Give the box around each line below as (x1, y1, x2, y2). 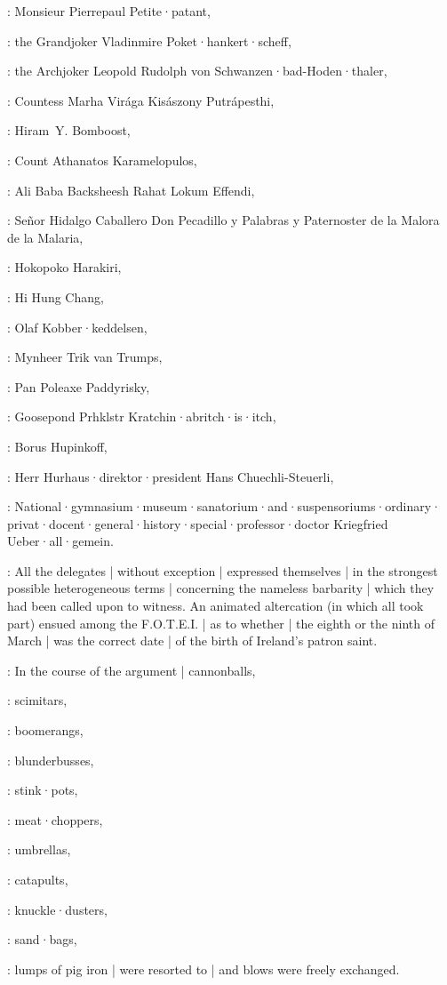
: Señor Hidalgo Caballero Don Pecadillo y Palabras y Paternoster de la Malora (7, 211, 440, 229)
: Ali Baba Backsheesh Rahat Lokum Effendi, (7, 180, 255, 199)
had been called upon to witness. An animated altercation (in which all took (7, 597, 424, 615)
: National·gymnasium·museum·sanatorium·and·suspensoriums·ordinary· (7, 497, 442, 516)
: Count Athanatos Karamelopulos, (7, 150, 197, 169)
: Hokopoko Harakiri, (7, 258, 122, 276)
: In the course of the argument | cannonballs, (7, 661, 256, 679)
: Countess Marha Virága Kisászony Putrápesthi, (7, 91, 275, 109)
